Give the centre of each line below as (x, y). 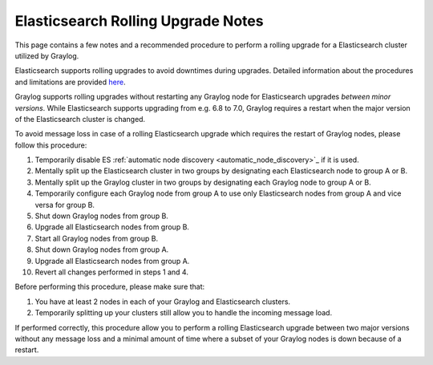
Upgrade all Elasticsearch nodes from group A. (112, 261)
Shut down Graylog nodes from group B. (101, 216)
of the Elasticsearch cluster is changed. (80, 119)
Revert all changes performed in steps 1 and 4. (111, 272)
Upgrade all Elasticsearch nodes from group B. (112, 227)
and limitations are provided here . (70, 82)
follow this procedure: (51, 145)
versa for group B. (65, 205)
